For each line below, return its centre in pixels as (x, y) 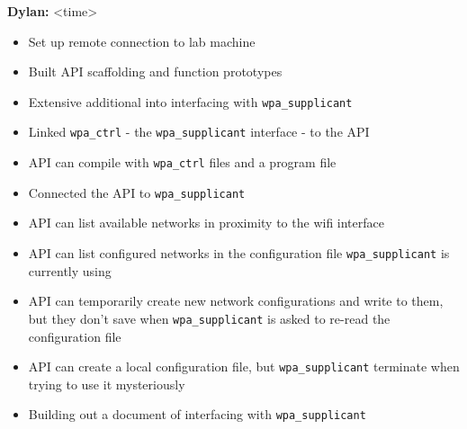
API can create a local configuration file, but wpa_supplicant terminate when (244, 366)
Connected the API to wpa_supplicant (137, 192)
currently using (70, 270)
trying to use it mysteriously (107, 384)
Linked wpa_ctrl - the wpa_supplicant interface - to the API (199, 132)
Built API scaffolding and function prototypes (155, 71)
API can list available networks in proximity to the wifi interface (206, 223)
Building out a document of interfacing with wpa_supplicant (197, 414)
